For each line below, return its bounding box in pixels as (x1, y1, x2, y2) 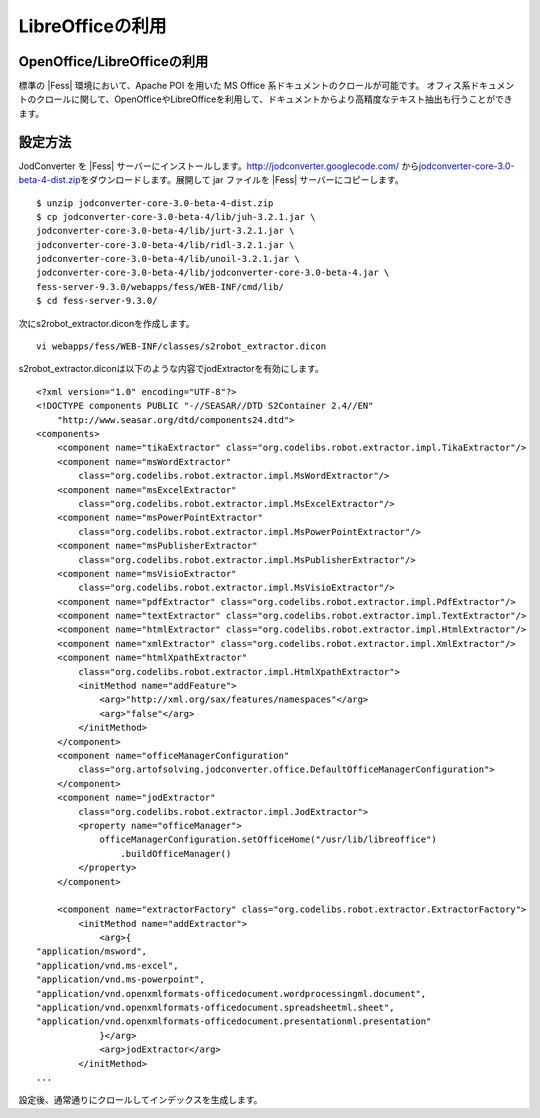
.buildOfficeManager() (120, 848, 232, 859)
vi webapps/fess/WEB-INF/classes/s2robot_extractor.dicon (36, 341, 327, 352)
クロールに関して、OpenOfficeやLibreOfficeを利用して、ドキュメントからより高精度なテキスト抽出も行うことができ (35, 93, 513, 105)
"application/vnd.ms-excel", (36, 960, 179, 971)
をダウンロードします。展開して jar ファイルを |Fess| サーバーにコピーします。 (80, 174, 404, 186)
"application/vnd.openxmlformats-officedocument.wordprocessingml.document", (36, 988, 427, 999)
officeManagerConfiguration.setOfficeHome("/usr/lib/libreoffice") (99, 834, 437, 845)
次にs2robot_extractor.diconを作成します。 (18, 317, 195, 329)
